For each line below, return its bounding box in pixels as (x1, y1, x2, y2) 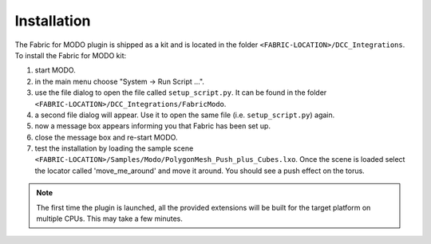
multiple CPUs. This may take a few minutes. (36, 214, 183, 223)
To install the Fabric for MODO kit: (14, 50, 127, 60)
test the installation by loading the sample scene (34, 144, 194, 153)
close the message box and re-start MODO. (34, 132, 178, 142)
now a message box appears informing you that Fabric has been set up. (34, 121, 271, 131)
